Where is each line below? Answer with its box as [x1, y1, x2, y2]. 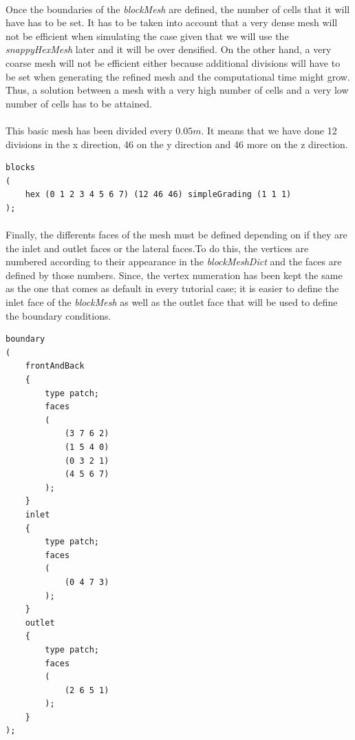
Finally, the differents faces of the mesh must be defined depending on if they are [6, 227, 347, 242]
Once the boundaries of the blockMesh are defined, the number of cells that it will [6, 1, 350, 16]
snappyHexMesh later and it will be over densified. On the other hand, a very [6, 42, 332, 56]
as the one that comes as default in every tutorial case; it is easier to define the [6, 281, 339, 296]
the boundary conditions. [6, 308, 111, 322]
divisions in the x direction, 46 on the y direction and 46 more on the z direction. [6, 136, 348, 151]
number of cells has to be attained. [6, 96, 152, 110]
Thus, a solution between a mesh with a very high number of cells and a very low [6, 83, 349, 97]
